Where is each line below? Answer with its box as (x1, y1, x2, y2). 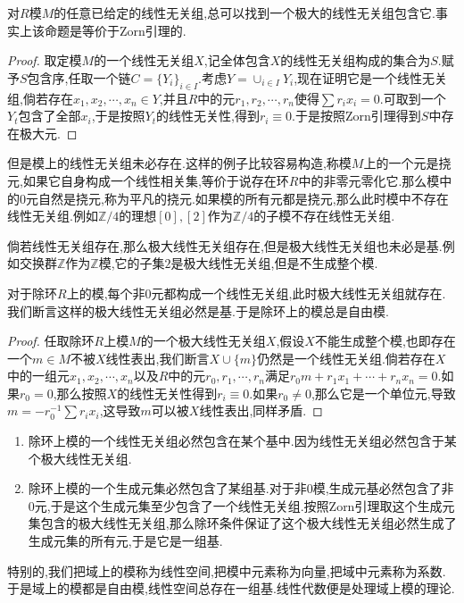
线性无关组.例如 (7, 206, 98, 225)
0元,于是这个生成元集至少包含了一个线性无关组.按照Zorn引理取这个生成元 (28, 496, 455, 515)
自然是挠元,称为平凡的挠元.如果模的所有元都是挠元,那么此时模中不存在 (37, 188, 449, 207)
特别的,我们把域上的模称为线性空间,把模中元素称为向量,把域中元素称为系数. (7, 561, 446, 580)
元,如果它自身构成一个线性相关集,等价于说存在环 (7, 171, 289, 189)
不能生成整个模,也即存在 (314, 331, 456, 350)
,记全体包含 (203, 51, 270, 70)
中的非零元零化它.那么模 (298, 171, 440, 189)
